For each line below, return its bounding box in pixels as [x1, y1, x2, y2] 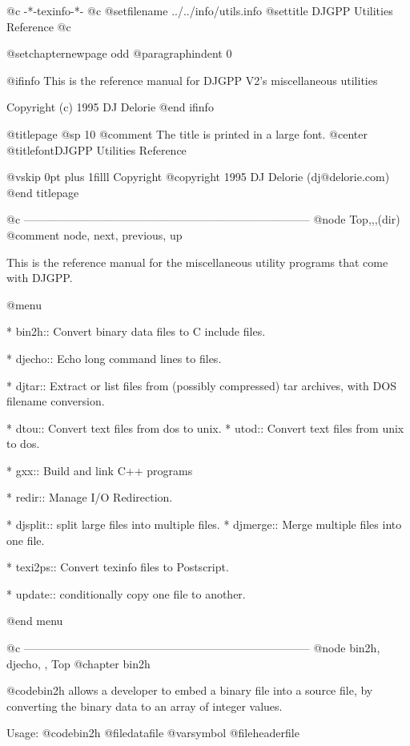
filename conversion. [6, 393, 105, 409]
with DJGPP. [6, 269, 73, 286]
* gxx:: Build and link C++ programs [6, 462, 193, 478]
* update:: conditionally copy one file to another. [6, 585, 246, 602]
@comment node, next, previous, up [6, 226, 183, 243]
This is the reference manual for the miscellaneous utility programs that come [6, 253, 388, 270]
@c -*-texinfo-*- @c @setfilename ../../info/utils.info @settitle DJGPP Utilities [6, 2, 393, 18]
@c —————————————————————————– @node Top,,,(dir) [6, 211, 400, 228]
